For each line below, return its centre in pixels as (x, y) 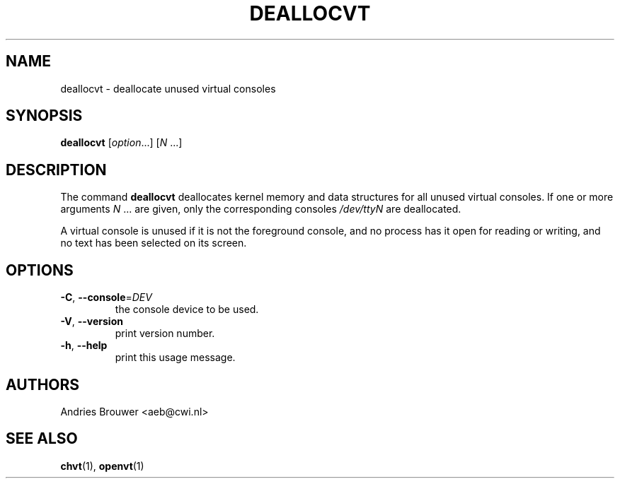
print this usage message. (175, 358)
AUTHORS (43, 384)
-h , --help (84, 346)
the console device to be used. (187, 309)
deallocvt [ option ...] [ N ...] (121, 143)
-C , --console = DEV (106, 297)
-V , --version (92, 321)
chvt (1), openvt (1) (102, 466)
